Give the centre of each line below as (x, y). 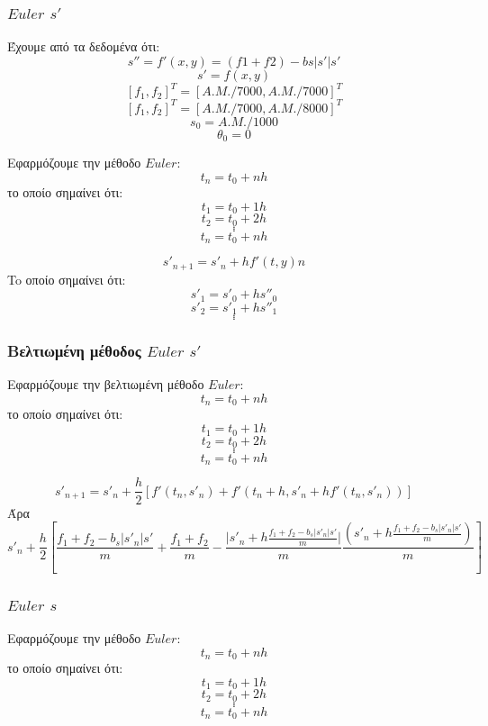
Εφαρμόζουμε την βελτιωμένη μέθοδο (106, 384)
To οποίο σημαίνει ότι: (67, 279)
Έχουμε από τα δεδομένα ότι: (84, 46)
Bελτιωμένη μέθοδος (74, 351)
